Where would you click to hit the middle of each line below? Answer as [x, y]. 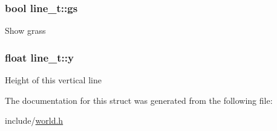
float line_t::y [39, 57]
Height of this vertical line [53, 80]
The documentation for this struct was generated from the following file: [139, 100]
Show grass [25, 30]
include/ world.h [34, 120]
